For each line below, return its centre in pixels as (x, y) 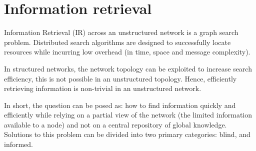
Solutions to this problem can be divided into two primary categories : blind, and (127, 134)
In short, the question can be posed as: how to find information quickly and (120, 105)
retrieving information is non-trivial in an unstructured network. (103, 88)
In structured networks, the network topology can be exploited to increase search (128, 68)
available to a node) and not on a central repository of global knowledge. (115, 124)
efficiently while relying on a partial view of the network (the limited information (128, 115)
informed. (19, 144)
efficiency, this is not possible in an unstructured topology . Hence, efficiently (120, 78)
